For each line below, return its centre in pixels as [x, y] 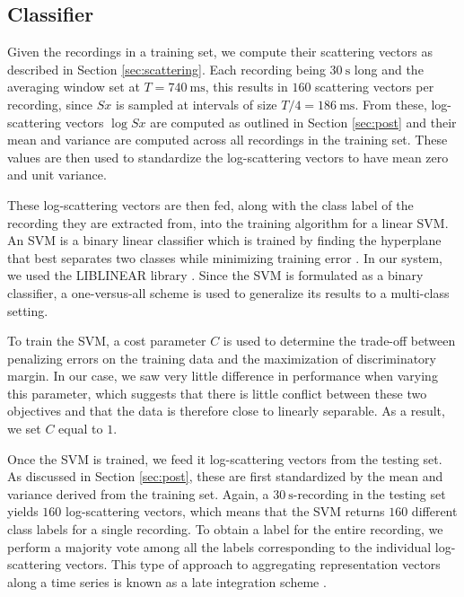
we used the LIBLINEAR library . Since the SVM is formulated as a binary [215, 275]
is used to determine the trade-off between [339, 341]
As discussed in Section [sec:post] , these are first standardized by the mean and [225, 476]
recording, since [50, 104]
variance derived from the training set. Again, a [138, 493]
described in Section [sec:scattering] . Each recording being [166, 69]
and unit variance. [57, 175]
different [434, 511]
